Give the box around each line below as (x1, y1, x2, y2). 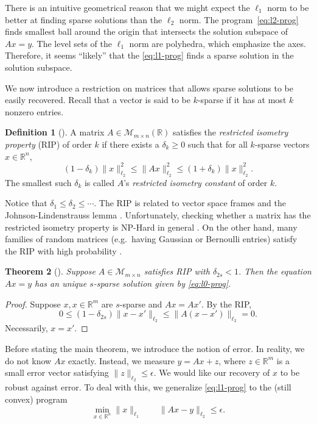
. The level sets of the (32, 37, 112, 49)
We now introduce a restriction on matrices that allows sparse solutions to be (5, 81, 293, 94)
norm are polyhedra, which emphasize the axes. (129, 37, 306, 49)
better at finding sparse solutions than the (5, 13, 162, 26)
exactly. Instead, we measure (68, 354, 175, 367)
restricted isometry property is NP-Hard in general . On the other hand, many (5, 220, 298, 233)
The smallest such (5, 176, 72, 189)
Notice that (5, 196, 47, 209)
